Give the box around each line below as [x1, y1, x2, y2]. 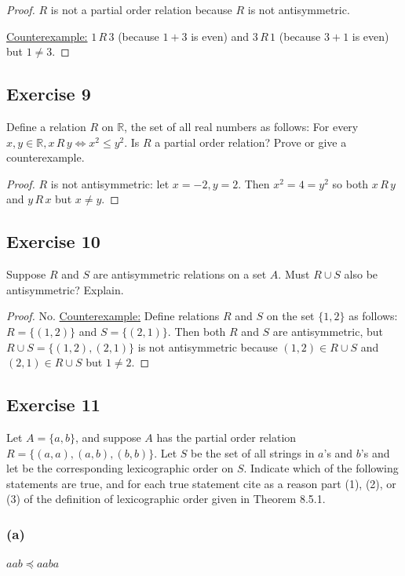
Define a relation [6, 118, 86, 134]
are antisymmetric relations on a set [93, 266, 267, 283]
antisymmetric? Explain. [6, 281, 124, 297]
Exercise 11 [6, 392, 100, 417]
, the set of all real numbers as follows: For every [124, 118, 359, 134]
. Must [278, 266, 310, 283]
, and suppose [75, 428, 141, 445]
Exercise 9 [6, 82, 91, 106]
